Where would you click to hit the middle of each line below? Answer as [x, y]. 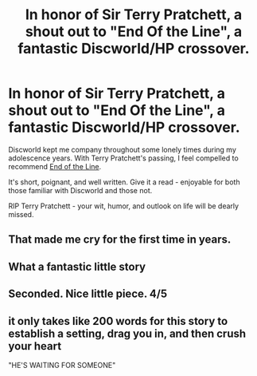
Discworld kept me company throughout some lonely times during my [123, 149]
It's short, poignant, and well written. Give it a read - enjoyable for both [124, 182]
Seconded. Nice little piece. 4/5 [88, 294]
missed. [21, 214]
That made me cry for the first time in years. [120, 240]
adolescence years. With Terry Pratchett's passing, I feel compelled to [123, 158]
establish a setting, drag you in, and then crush [127, 333]
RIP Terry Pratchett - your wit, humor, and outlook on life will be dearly [124, 206]
